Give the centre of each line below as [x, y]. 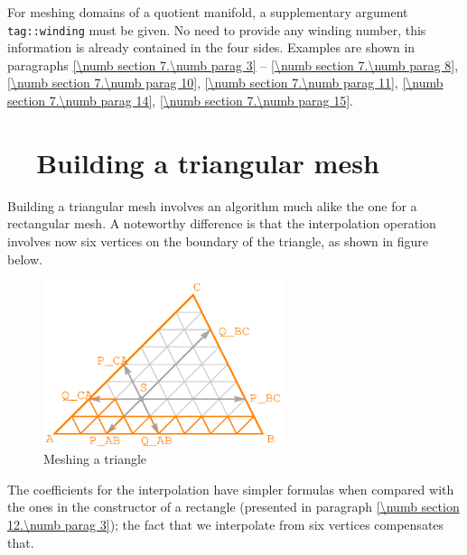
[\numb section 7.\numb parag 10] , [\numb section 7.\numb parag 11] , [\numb [225, 83]
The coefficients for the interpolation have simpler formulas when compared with [231, 489]
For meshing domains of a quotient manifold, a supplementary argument [208, 12]
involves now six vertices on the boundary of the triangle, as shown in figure [218, 240]
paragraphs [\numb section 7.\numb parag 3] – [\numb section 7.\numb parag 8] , [233, 65]
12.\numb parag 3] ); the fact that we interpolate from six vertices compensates [226, 524]
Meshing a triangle [95, 459]
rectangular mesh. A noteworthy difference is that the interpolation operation [222, 223]
